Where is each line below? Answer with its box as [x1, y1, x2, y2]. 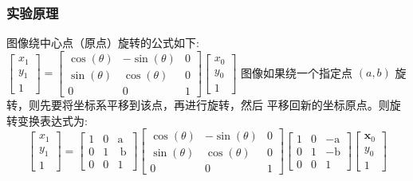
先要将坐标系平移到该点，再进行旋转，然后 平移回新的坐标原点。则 [39, 96, 390, 112]
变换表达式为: [17, 112, 88, 128]
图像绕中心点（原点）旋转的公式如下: [6, 34, 199, 51]
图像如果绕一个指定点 [241, 64, 353, 81]
